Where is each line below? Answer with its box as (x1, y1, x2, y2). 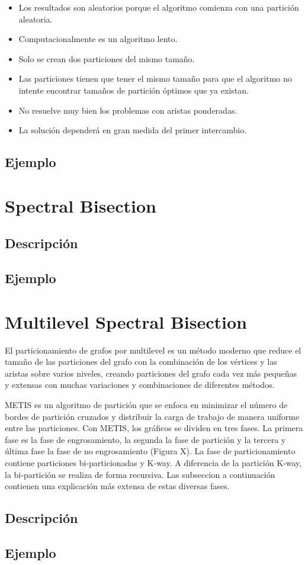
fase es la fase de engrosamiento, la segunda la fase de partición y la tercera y (5, 433, 286, 445)
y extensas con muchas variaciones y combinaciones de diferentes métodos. (5, 378, 275, 391)
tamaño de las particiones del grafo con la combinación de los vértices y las (5, 355, 277, 368)
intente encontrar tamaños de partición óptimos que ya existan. (18, 84, 249, 96)
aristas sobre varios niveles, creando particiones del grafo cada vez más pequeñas (5, 367, 297, 379)
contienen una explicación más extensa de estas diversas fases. (5, 480, 230, 492)
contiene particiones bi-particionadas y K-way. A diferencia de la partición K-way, (5, 456, 302, 468)
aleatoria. (18, 12, 53, 25)
